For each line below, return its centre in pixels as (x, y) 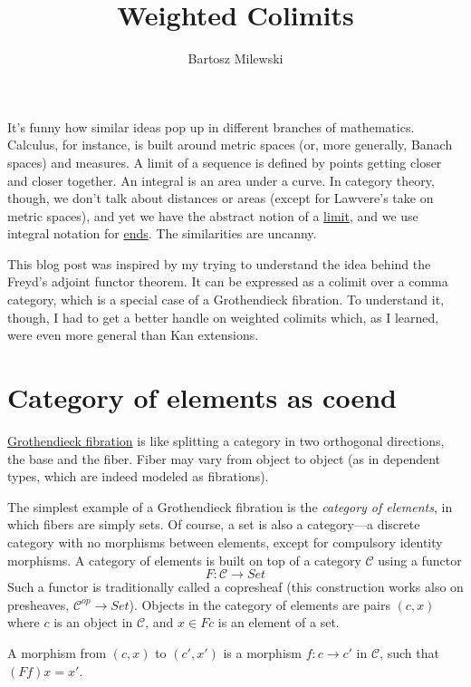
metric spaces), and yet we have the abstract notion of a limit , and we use (213, 215)
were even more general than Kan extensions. (133, 335)
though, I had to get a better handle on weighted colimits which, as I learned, (223, 317)
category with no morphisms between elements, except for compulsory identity (225, 542)
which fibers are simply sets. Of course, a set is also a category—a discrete (214, 524)
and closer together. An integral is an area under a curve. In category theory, (221, 180)
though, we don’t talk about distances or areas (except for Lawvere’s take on (221, 198)
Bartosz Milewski (235, 58)
